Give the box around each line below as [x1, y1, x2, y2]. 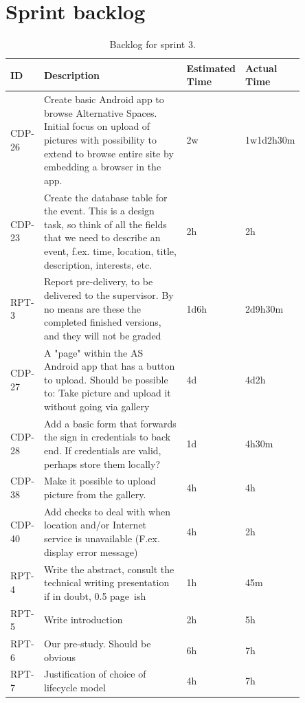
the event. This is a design [44, 203, 155, 218]
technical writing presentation [44, 575, 170, 590]
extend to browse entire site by [44, 146, 174, 160]
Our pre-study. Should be [44, 636, 151, 650]
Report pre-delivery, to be [44, 274, 153, 289]
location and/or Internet [44, 517, 147, 532]
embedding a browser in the [44, 159, 161, 174]
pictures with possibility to [44, 132, 157, 146]
